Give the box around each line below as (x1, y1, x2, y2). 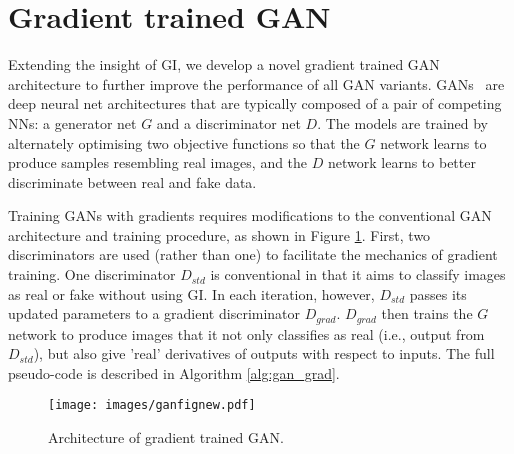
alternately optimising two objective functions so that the (8, 132, 360, 153)
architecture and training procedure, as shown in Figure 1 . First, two (8, 224, 431, 245)
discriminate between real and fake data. (8, 171, 257, 192)
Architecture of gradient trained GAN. (48, 427, 284, 448)
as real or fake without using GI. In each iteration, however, (8, 283, 375, 304)
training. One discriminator (8, 264, 176, 285)
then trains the (381, 303, 473, 324)
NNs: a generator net (8, 112, 137, 133)
